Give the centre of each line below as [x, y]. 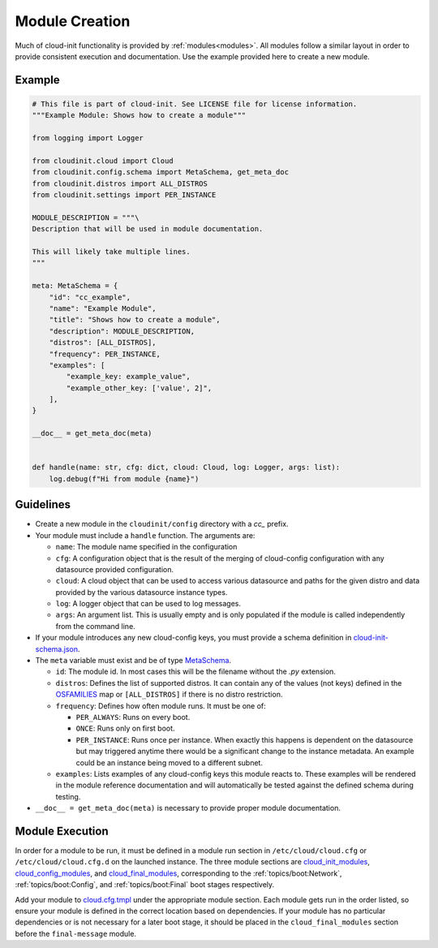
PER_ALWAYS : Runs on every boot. [133, 717]
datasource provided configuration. [115, 569]
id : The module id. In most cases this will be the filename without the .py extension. [196, 672]
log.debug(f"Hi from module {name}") [124, 478]
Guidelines [43, 504]
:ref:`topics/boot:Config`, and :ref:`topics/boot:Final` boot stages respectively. [145, 885]
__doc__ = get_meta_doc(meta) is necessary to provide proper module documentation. [188, 808]
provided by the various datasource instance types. [142, 592]
